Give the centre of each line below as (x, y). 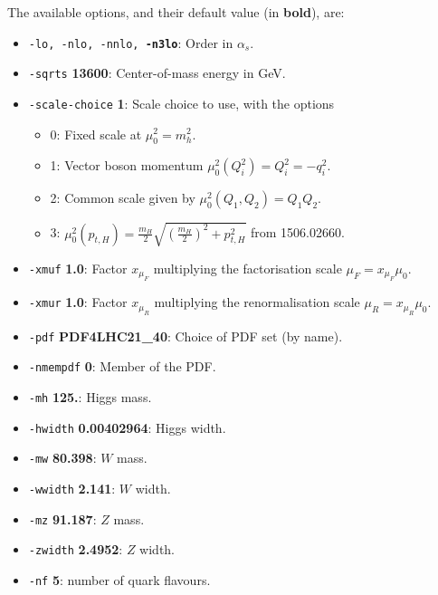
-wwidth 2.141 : (72, 488)
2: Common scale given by (123, 198)
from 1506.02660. (297, 232)
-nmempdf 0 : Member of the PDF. (122, 366)
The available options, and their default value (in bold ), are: (176, 12)
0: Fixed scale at (96, 134)
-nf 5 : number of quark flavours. (119, 579)
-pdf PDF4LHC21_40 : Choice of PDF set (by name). (186, 336)
